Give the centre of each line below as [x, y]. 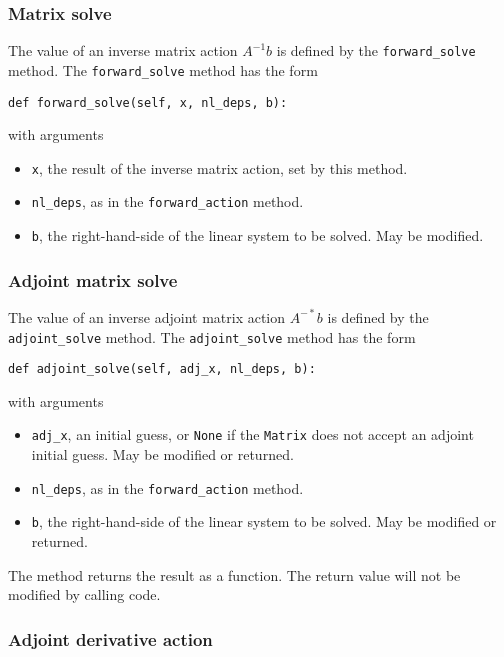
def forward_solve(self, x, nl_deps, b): [148, 102]
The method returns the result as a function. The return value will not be [234, 574]
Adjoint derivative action [110, 638]
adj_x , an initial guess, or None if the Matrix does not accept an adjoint [252, 434]
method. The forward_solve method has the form [163, 69]
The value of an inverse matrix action [123, 50]
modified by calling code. [84, 594]
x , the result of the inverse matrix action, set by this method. [219, 167]
